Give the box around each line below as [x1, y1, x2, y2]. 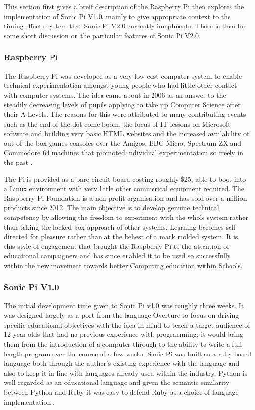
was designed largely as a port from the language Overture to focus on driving [4, 310, 239, 320]
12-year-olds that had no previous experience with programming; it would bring [4, 329, 244, 339]
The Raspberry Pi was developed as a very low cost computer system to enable [4, 70, 242, 81]
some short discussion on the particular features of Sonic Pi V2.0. [4, 30, 201, 40]
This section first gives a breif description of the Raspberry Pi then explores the [4, 1, 244, 11]
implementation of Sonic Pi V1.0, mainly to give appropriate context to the [4, 11, 231, 21]
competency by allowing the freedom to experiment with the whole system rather [4, 212, 249, 222]
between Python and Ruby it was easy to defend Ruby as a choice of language [4, 387, 239, 397]
